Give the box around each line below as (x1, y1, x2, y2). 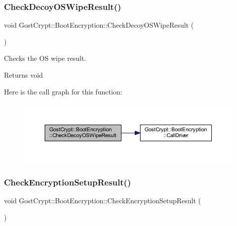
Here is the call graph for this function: (4, 86, 122, 96)
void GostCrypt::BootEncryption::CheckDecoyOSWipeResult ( (4, 20, 194, 30)
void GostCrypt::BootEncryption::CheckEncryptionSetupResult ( (4, 195, 201, 206)
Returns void (4, 70, 43, 80)
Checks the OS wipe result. (4, 53, 86, 63)
